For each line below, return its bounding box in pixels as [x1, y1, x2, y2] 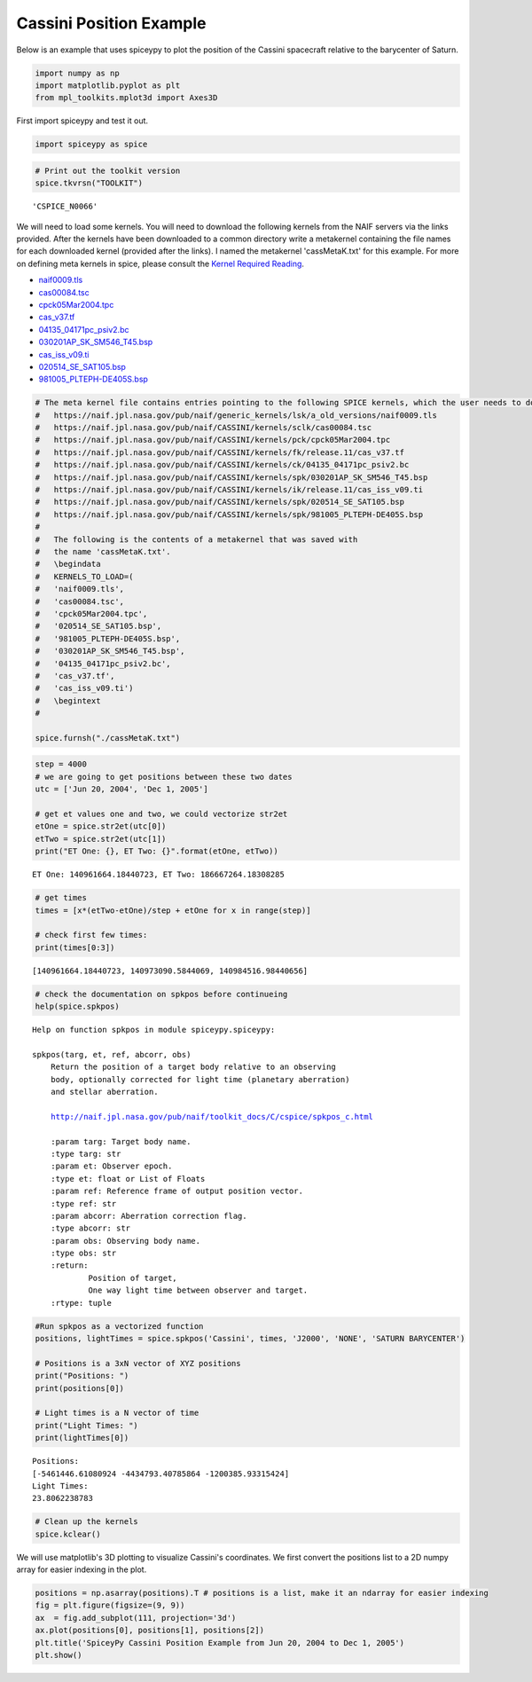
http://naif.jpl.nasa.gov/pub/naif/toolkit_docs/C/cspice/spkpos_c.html [50, 1112, 374, 1121]
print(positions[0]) [35, 1383, 124, 1393]
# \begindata [35, 559, 101, 570]
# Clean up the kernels [35, 1517, 139, 1527]
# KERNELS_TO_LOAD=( [35, 571, 134, 581]
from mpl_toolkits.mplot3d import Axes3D [35, 93, 218, 103]
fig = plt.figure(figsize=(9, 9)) [35, 1600, 185, 1610]
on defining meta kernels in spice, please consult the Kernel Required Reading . [16, 258, 305, 269]
